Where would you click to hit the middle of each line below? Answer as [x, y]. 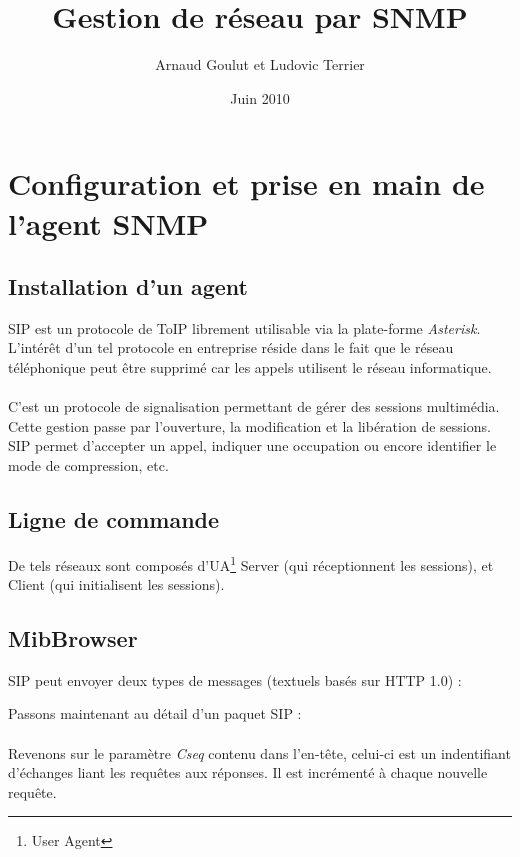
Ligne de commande [114, 519]
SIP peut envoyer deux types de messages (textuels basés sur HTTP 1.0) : [235, 679]
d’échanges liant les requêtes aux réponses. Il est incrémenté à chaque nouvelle [248, 772]
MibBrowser [73, 638]
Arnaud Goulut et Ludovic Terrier [260, 64]
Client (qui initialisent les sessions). [116, 584]
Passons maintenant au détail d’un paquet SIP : [155, 713]
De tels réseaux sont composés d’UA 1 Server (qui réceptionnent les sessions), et [251, 563]
